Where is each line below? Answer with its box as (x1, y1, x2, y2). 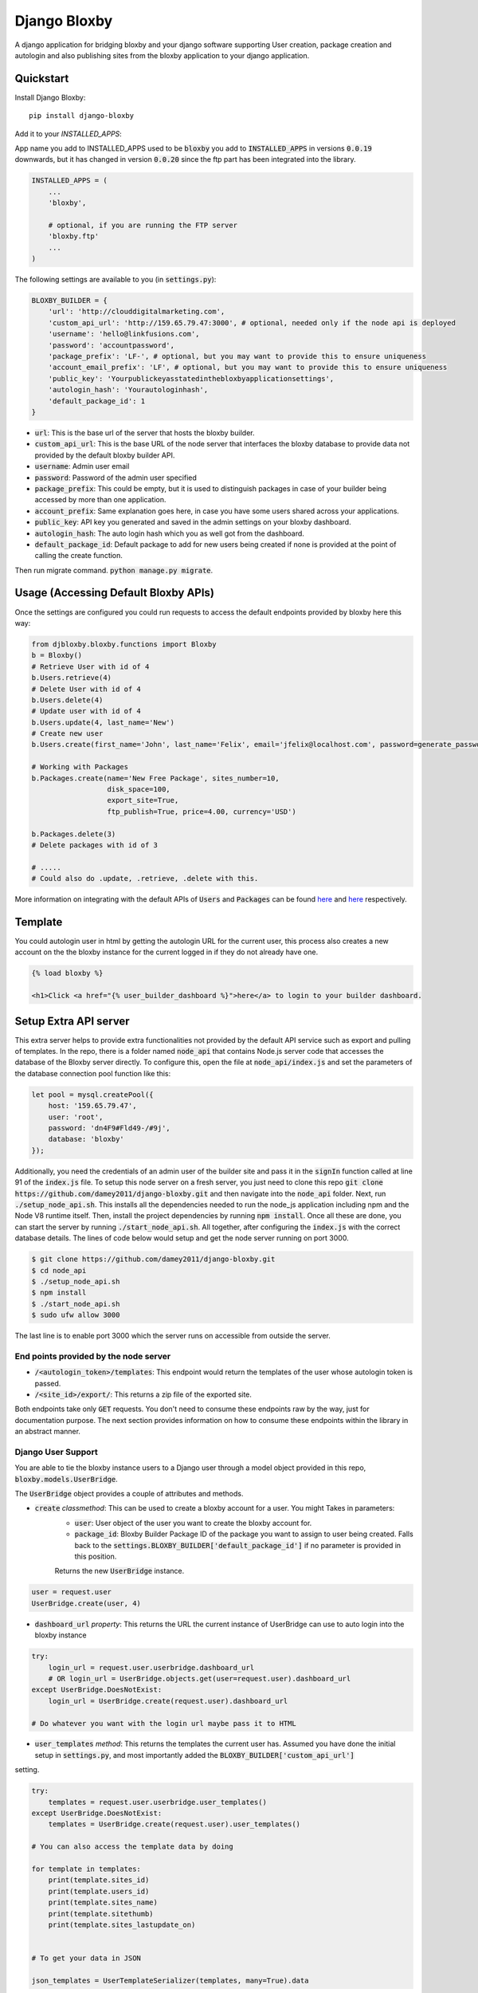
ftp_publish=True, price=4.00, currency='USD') (107, 807, 296, 816)
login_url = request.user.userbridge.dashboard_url (48, 1663, 255, 1672)
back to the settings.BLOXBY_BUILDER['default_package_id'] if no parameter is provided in (74, 1540, 402, 1550)
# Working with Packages (31, 762, 129, 772)
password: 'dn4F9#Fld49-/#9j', (48, 1124, 170, 1133)
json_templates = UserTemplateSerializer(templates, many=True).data (31, 1975, 309, 1985)
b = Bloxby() (31, 651, 83, 660)
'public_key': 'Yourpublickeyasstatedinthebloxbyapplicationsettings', (48, 374, 335, 383)
